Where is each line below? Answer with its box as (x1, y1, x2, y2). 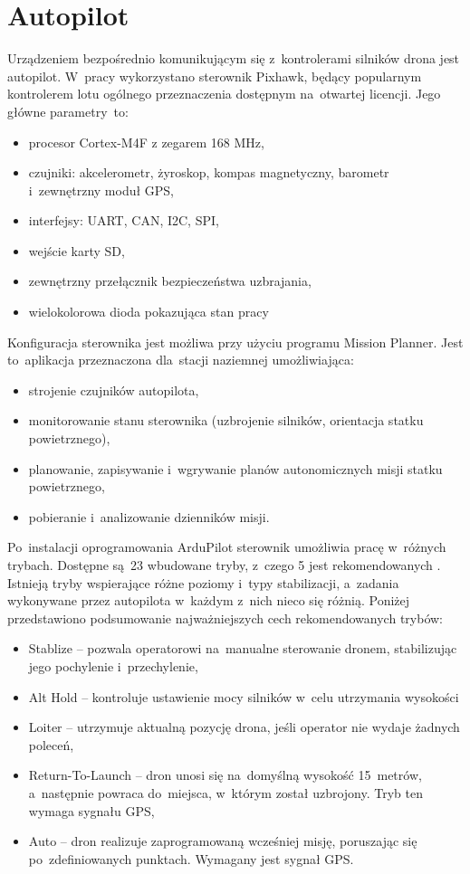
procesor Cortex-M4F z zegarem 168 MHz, (28, 132, 264, 151)
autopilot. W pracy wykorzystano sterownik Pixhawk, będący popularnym (7, 66, 422, 85)
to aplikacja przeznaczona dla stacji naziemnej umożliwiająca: (7, 350, 354, 369)
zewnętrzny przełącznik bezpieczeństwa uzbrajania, (28, 271, 312, 290)
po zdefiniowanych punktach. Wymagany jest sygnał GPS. (28, 849, 354, 868)
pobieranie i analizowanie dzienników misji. (28, 507, 270, 526)
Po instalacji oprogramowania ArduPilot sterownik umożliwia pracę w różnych (7, 537, 446, 556)
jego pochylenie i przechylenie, (28, 656, 198, 675)
